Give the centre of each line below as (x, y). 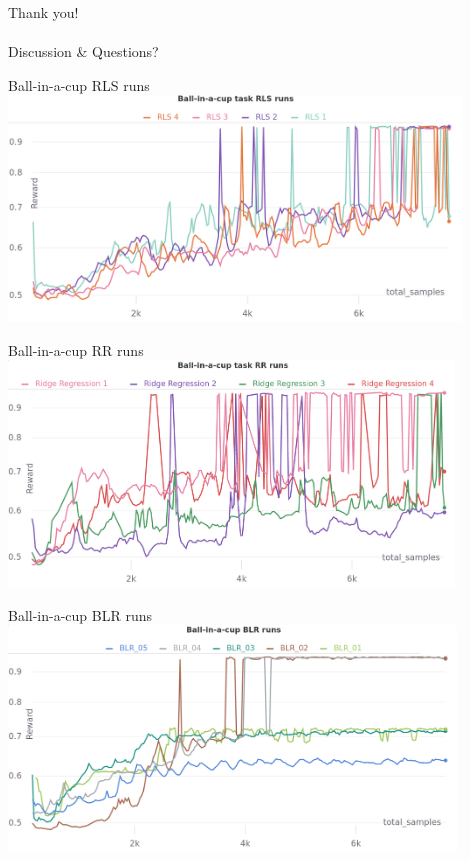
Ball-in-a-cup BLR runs (80, 614)
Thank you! (43, 12)
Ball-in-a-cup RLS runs (79, 84)
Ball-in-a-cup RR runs (76, 349)
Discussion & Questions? (83, 51)
